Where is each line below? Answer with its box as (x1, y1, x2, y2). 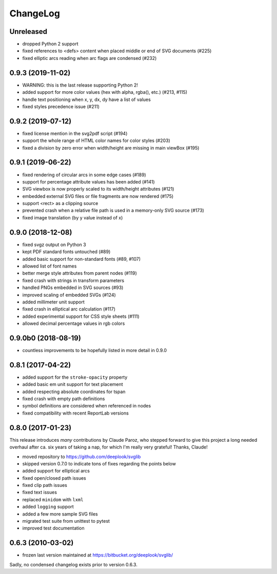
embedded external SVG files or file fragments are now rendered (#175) (22, 193, 174, 199)
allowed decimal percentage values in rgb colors (22, 320, 125, 326)
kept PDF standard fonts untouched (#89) (22, 249, 111, 255)
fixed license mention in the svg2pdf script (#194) (22, 130, 128, 136)
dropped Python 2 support (22, 41, 79, 47)
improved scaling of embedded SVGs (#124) (22, 292, 116, 298)
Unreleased (9, 27, 48, 36)
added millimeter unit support (22, 299, 85, 305)
